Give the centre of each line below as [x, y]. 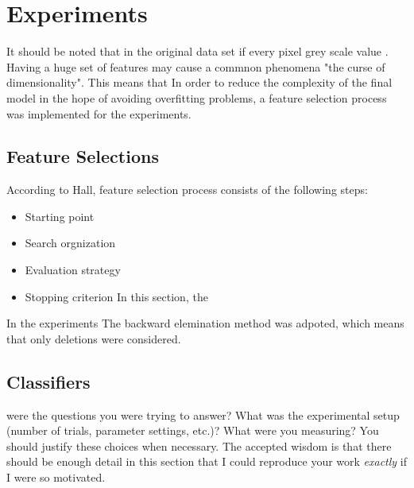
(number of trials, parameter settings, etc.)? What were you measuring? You [193, 430]
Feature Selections [83, 156]
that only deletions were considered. [94, 338]
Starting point [60, 216]
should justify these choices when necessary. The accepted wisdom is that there [199, 445]
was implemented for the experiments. [99, 113]
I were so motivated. [56, 477]
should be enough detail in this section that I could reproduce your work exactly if [207, 461]
